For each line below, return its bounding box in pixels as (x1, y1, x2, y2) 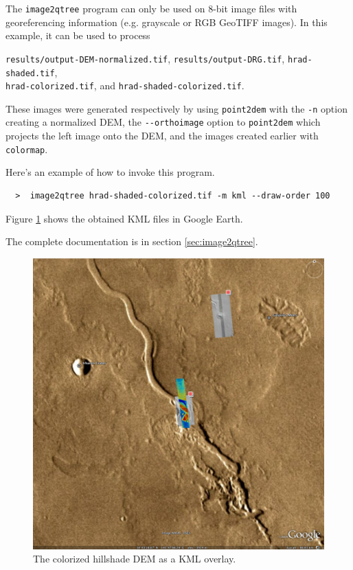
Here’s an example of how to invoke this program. (5, 165, 215, 179)
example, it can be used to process (5, 28, 150, 43)
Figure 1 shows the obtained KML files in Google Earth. (5, 211, 243, 225)
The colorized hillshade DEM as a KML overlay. (33, 551, 236, 566)
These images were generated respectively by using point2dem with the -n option (5, 101, 348, 115)
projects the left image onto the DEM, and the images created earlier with (5, 128, 319, 143)
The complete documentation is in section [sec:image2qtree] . (5, 234, 258, 249)
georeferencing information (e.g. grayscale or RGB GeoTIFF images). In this (5, 14, 328, 29)
